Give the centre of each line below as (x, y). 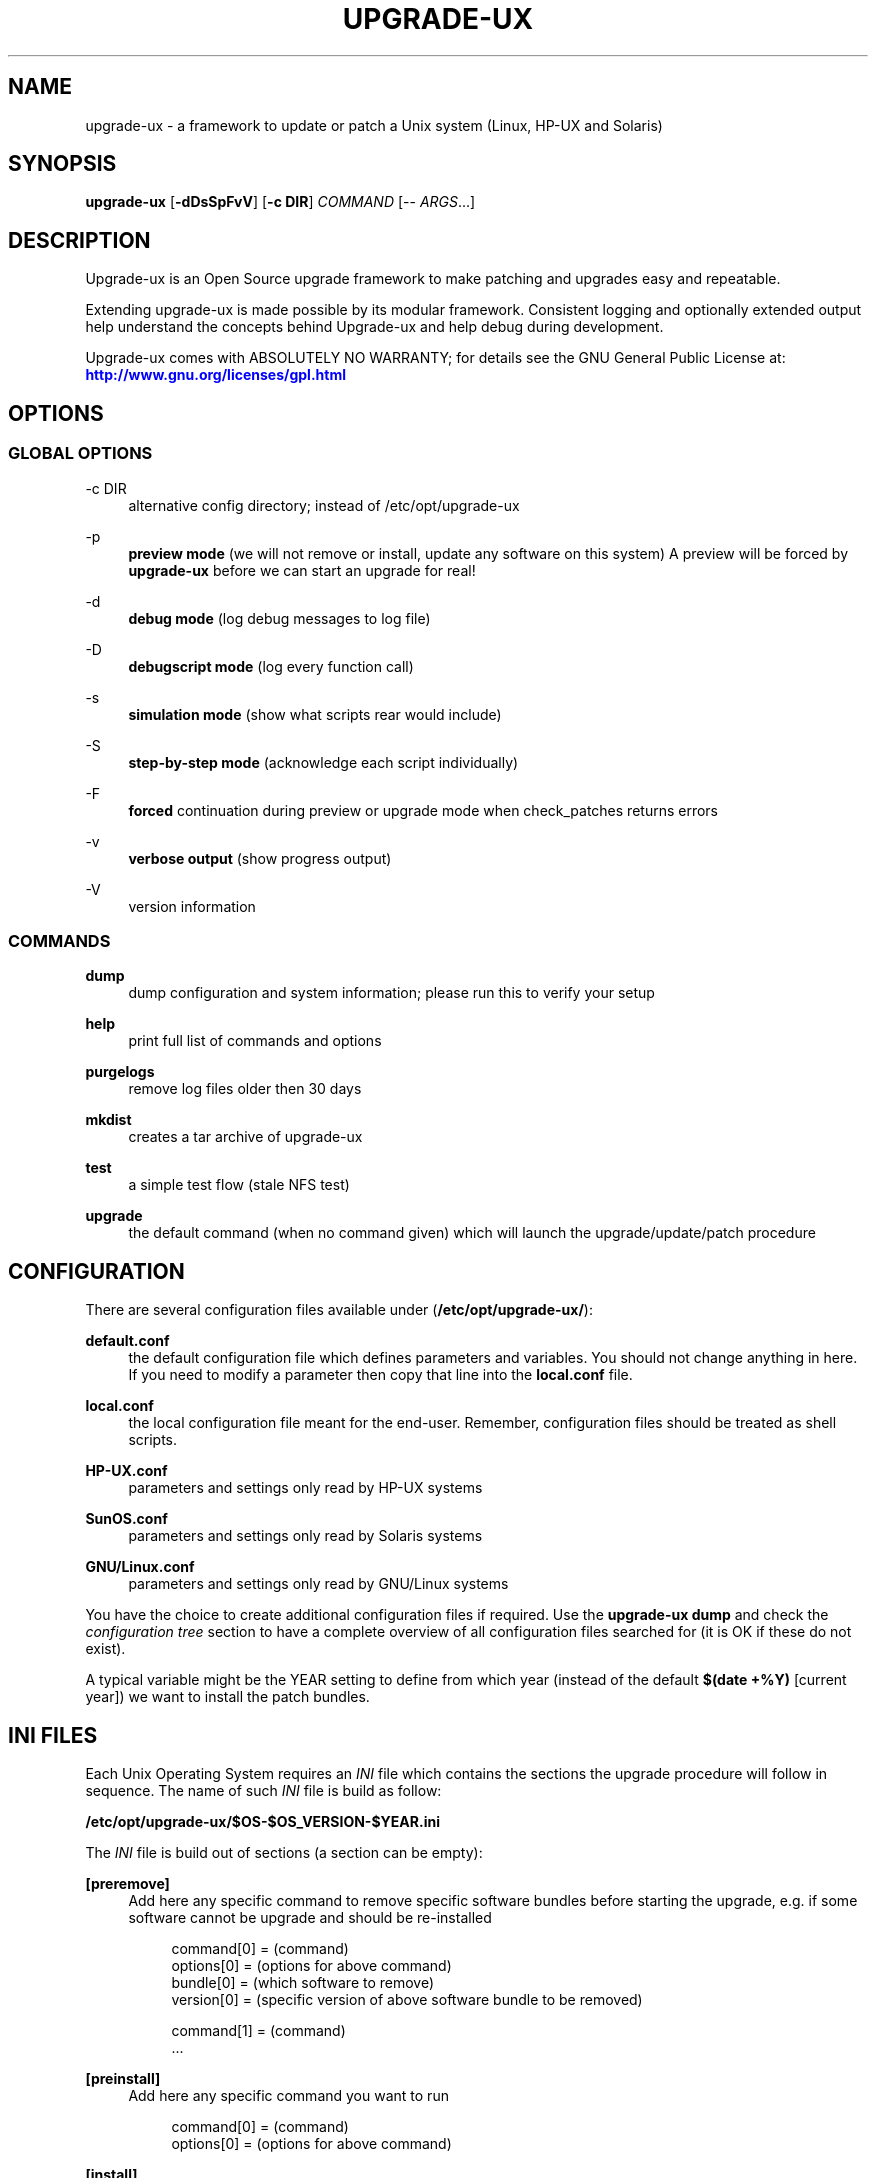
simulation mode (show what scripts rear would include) (315, 714)
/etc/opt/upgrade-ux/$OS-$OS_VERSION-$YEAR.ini (262, 1821)
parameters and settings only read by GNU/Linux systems (318, 1584)
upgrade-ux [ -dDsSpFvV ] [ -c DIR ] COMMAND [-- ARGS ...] (280, 202)
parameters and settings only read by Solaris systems (305, 1536)
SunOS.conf (126, 1519)
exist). (105, 1649)
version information (192, 906)
